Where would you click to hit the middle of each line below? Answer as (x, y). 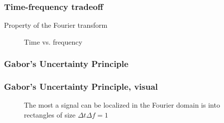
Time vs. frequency (53, 41)
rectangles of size (50, 115)
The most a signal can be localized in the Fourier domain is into (122, 105)
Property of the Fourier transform (56, 25)
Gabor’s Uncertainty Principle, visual (81, 87)
